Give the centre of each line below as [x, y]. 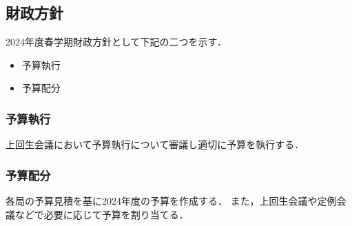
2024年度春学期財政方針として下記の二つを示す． [116, 42]
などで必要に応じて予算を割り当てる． [102, 214]
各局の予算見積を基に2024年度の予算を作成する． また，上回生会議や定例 [171, 201]
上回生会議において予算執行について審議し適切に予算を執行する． [155, 144]
